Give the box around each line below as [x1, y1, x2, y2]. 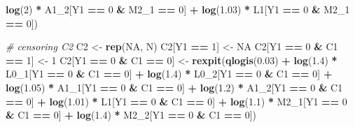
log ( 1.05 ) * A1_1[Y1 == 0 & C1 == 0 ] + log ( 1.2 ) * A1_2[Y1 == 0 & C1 [6, 80, 343, 94]
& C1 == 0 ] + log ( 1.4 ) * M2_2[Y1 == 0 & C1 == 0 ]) [6, 107, 257, 122]
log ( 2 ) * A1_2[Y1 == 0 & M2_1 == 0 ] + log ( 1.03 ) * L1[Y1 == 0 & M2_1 [6, 2, 350, 16]
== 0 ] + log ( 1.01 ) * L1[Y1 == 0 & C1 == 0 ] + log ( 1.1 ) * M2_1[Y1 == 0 [6, 94, 347, 108]
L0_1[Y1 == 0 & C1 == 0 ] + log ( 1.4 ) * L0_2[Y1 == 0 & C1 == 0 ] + [6, 66, 333, 81]
